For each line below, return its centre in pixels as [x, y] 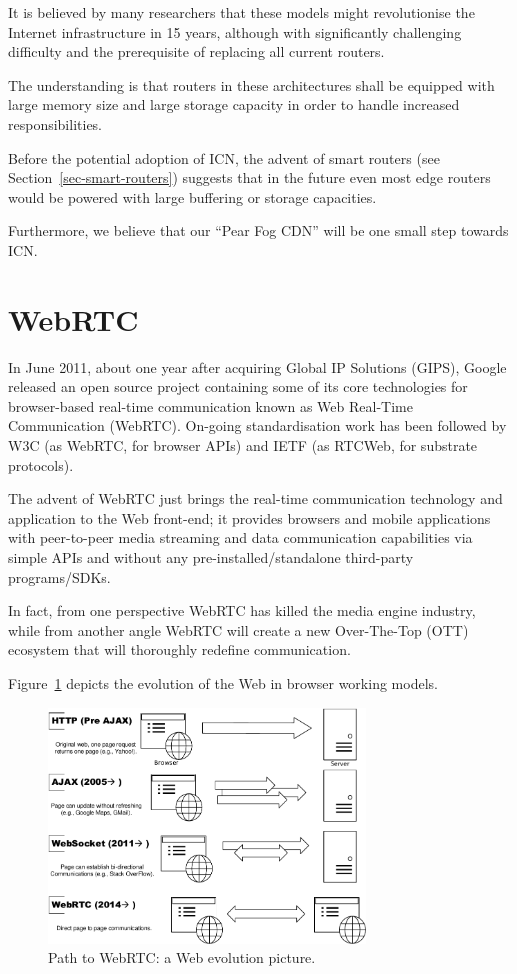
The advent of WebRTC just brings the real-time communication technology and [255, 498]
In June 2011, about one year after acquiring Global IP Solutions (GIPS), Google [257, 366]
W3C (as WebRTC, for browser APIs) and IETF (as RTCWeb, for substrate [243, 445]
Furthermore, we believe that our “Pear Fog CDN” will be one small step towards [258, 230]
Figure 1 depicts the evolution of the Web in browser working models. [223, 682]
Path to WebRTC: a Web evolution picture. [182, 957]
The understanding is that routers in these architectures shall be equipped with [251, 84]
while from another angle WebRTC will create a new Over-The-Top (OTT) [238, 629]
